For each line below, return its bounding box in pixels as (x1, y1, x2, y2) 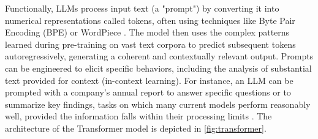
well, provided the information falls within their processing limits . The (5, 110, 272, 122)
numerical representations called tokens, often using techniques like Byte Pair (5, 13, 295, 26)
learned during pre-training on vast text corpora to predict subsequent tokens (5, 37, 296, 50)
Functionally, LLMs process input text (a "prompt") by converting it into (5, 2, 279, 14)
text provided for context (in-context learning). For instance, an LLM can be (5, 73, 293, 86)
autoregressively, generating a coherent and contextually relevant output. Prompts (5, 50, 314, 62)
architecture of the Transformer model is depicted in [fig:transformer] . (5, 121, 267, 134)
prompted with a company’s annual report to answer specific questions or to (5, 86, 291, 99)
